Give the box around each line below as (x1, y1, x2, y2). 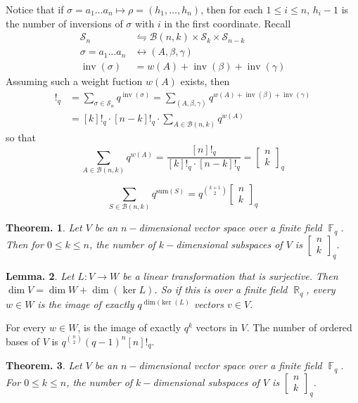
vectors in (196, 320, 238, 335)
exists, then (180, 74, 230, 89)
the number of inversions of (6, 15, 123, 30)
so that (6, 130, 36, 145)
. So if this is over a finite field (154, 282, 288, 297)
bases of (6, 333, 39, 348)
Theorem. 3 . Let (6, 358, 82, 373)
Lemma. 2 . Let (6, 268, 75, 283)
